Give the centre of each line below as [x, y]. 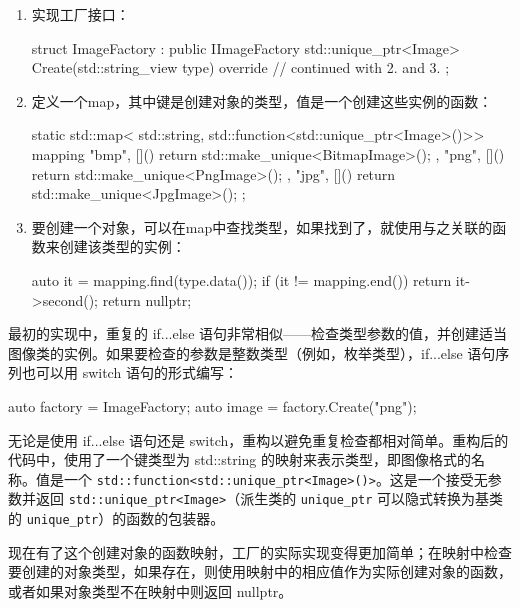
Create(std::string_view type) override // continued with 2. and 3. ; [240, 67]
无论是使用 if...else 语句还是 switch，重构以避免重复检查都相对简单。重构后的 [258, 439]
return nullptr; [147, 299]
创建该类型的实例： [122, 246]
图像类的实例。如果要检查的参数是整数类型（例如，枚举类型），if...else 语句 [252, 352]
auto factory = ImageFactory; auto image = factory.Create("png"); [212, 405]
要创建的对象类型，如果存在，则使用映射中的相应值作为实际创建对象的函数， [260, 571]
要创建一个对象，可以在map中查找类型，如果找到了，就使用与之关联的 [262, 226]
